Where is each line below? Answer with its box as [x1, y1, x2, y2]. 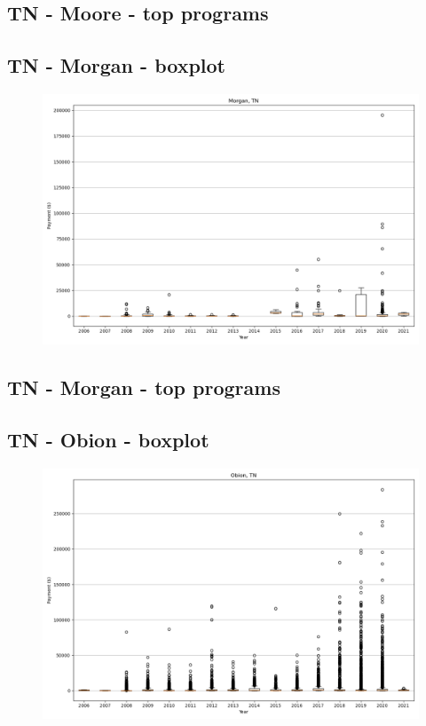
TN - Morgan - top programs [7, 374, 280, 401]
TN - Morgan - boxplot [7, 51, 225, 79]
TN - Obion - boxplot [7, 426, 209, 454]
